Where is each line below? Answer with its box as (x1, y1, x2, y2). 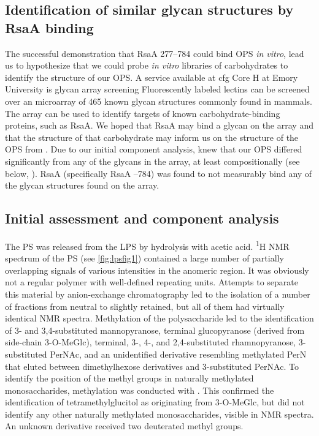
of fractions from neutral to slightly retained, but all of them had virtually (5, 299, 285, 312)
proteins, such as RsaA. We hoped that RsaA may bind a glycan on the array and (5, 119, 313, 132)
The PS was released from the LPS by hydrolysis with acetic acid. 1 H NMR (5, 238, 290, 252)
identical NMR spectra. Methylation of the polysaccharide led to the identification (5, 312, 314, 325)
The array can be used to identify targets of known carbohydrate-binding (5, 107, 280, 119)
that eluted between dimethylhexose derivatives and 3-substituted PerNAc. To (5, 359, 299, 372)
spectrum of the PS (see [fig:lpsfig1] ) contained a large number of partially (5, 252, 284, 265)
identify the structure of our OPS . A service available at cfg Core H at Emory (5, 70, 298, 83)
